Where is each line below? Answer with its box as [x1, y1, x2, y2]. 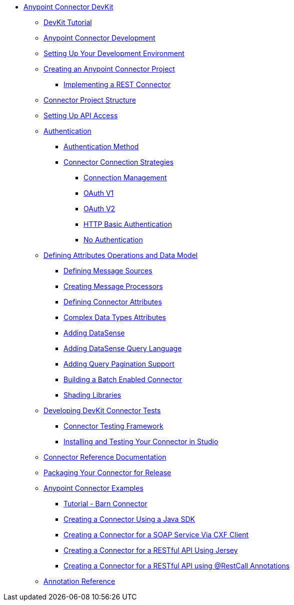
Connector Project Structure [43, 96, 136, 104]
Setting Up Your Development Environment [43, 49, 184, 58]
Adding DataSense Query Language [63, 344, 182, 353]
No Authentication [83, 235, 143, 244]
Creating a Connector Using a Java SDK [63, 515, 195, 523]
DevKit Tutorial [43, 18, 92, 27]
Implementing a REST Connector [63, 80, 171, 89]
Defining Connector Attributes [63, 297, 162, 306]
